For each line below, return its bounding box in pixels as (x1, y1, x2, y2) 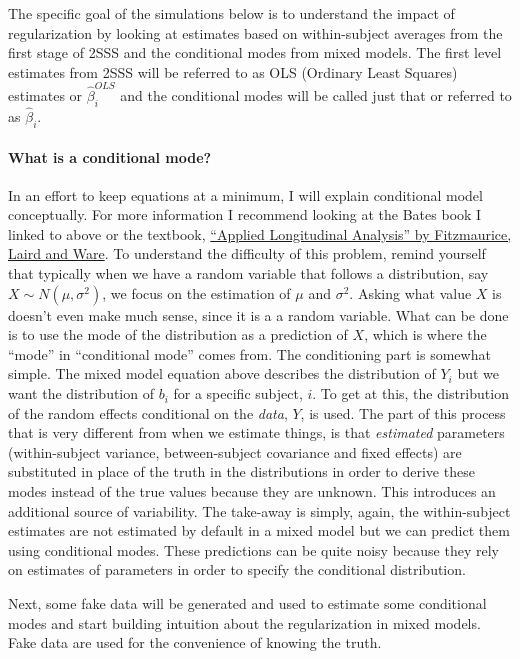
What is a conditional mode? (8, 146, 212, 167)
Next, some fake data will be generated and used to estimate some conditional (8, 592, 487, 613)
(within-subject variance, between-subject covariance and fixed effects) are (8, 441, 462, 462)
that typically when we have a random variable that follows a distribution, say (8, 263, 489, 284)
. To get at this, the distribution (312, 383, 509, 404)
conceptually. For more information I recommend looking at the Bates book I (8, 204, 482, 225)
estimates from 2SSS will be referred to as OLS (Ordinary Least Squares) (8, 61, 458, 82)
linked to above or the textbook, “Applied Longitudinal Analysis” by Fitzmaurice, (8, 223, 512, 244)
